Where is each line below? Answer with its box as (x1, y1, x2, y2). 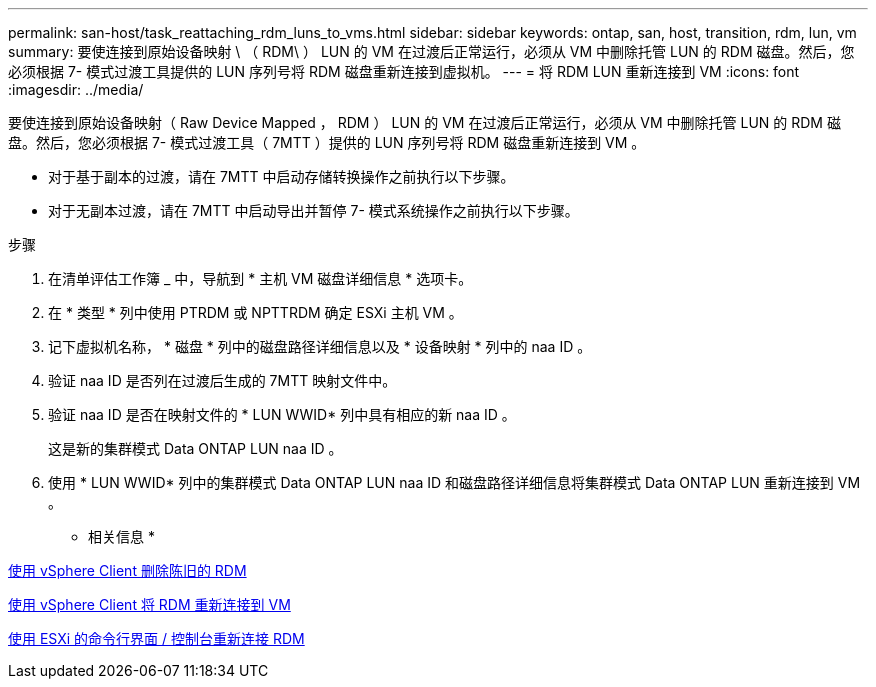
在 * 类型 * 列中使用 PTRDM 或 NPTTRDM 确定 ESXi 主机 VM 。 (48, 304, 463, 321)
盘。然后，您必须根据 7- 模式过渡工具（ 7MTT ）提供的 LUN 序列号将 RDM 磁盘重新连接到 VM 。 (8, 134, 646, 151)
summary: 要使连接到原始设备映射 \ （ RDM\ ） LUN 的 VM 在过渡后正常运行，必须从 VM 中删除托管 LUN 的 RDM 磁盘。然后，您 (8, 43, 855, 60)
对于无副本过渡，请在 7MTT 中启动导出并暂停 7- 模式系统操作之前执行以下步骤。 (48, 202, 579, 219)
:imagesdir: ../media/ (8, 81, 144, 98)
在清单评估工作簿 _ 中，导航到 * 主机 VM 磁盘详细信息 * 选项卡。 (48, 270, 473, 287)
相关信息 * (88, 528, 155, 545)
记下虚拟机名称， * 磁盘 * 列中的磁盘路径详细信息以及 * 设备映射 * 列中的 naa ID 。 (48, 338, 592, 355)
